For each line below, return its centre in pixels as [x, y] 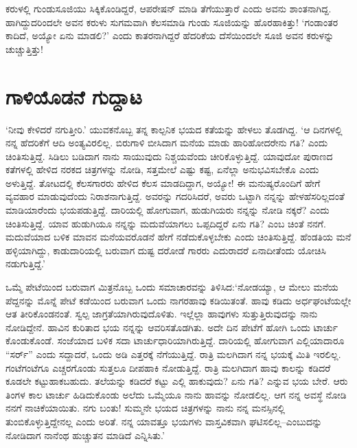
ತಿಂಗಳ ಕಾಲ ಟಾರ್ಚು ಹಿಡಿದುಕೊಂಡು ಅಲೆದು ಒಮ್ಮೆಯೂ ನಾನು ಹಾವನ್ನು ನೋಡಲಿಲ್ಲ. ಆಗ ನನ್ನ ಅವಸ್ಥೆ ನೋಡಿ [176, 394]
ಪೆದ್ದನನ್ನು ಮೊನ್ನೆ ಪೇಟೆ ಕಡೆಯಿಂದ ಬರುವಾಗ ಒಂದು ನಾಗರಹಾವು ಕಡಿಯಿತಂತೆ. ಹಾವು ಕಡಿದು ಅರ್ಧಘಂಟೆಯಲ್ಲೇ [178, 300]
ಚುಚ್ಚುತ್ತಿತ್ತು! [24, 48]
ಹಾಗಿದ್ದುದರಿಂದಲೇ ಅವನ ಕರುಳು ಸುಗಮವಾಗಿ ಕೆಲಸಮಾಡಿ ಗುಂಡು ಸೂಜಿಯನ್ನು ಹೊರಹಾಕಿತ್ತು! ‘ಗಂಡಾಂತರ [172, 22]
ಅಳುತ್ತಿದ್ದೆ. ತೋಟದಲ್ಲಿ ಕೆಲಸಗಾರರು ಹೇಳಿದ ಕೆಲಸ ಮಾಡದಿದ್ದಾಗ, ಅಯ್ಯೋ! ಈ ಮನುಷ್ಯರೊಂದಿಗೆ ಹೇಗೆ [163, 182]
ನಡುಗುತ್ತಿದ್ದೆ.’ [25, 264]
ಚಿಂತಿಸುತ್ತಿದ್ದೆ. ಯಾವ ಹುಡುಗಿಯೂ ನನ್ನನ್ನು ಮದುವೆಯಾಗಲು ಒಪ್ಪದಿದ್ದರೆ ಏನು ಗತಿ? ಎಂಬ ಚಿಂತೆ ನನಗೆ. [166, 223]
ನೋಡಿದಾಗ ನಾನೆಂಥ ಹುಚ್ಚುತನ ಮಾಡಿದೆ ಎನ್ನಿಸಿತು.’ [85, 435]
